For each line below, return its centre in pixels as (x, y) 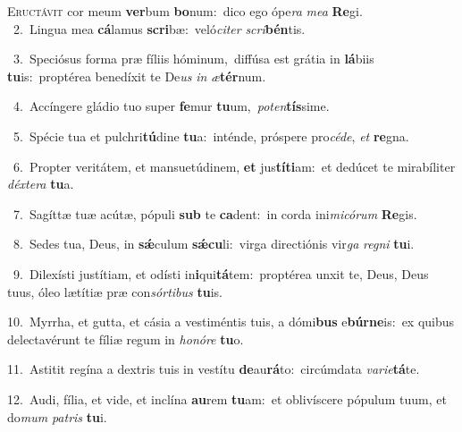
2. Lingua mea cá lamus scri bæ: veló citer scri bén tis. (159, 28)
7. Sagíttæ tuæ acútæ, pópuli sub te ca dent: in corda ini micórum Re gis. (215, 213)
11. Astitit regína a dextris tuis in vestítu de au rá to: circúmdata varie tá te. (214, 369)
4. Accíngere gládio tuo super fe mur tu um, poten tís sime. (171, 106)
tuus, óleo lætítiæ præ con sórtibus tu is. (115, 291)
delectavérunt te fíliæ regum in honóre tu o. (126, 339)
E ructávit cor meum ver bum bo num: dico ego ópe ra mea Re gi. (185, 11)
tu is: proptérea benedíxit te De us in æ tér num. (137, 76)
